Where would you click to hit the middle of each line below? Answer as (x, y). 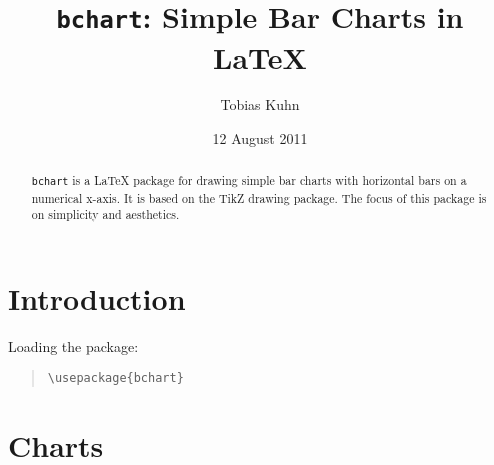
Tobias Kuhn (260, 104)
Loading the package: (73, 345)
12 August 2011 (260, 138)
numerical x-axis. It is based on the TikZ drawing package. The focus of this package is (259, 197)
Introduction (97, 297)
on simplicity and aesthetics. (105, 214)
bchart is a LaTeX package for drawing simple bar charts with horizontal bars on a (249, 180)
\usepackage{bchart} (115, 378)
